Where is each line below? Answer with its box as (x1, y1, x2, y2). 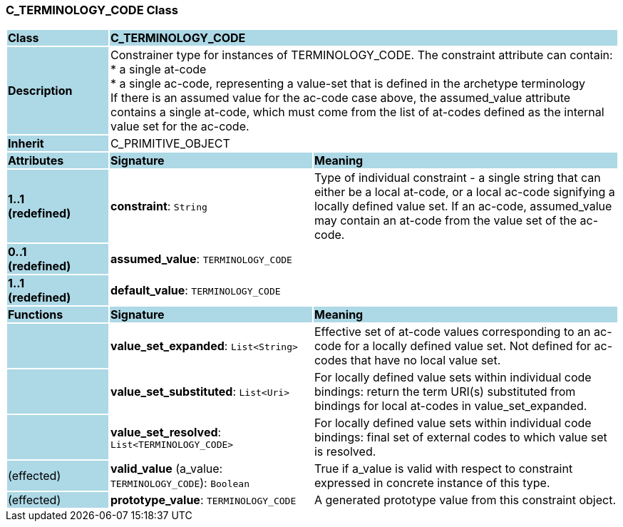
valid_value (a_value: (110, 461, 223, 476)
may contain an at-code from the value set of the (314, 213, 577, 228)
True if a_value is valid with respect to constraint (314, 461, 573, 476)
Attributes (8, 153, 64, 168)
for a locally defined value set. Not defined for (344, 339, 592, 354)
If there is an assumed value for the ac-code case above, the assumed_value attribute (110, 91, 571, 106)
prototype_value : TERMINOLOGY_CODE (110, 493, 297, 508)
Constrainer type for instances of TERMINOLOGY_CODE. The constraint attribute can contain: (110, 48, 613, 63)
